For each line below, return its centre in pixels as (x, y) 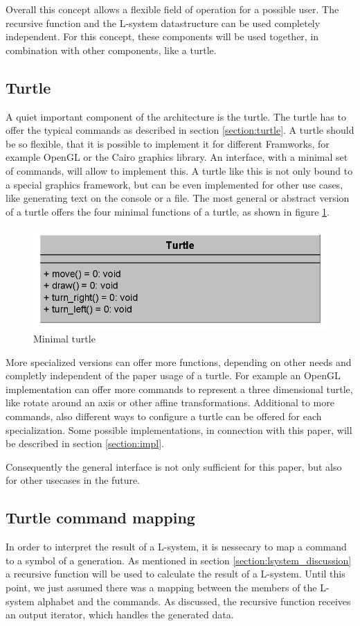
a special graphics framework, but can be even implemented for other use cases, (174, 184)
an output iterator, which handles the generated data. (120, 615)
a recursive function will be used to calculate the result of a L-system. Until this (175, 574)
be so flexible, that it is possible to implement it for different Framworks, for (168, 143)
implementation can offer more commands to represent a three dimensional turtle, (179, 389)
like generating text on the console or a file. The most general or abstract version (178, 198)
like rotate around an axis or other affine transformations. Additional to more (170, 402)
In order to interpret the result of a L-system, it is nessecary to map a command (176, 547)
